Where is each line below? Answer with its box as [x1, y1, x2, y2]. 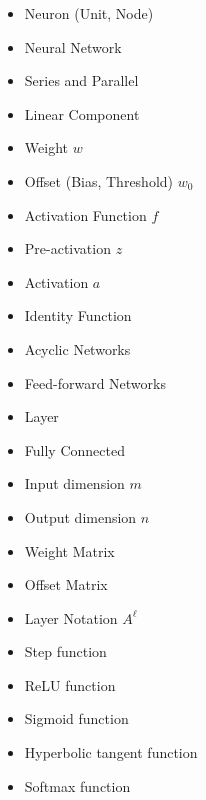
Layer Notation [24, 607, 118, 628]
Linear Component [24, 103, 140, 124]
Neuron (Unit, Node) [24, 3, 154, 23]
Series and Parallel [24, 70, 139, 91]
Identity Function [24, 305, 132, 326]
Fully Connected [24, 439, 125, 460]
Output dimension [24, 506, 137, 527]
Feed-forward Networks [24, 372, 166, 393]
